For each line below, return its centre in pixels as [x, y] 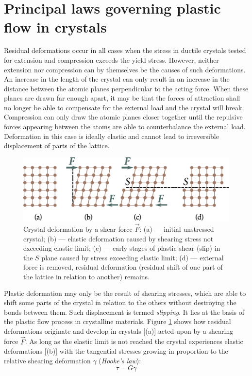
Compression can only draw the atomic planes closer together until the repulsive [123, 117]
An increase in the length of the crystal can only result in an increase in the [117, 79]
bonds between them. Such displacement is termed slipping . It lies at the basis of [124, 312]
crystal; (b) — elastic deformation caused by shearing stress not [118, 238]
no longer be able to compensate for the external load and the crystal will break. [124, 107]
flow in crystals [55, 27]
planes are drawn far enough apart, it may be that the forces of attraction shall [122, 98]
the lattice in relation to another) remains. [86, 276]
